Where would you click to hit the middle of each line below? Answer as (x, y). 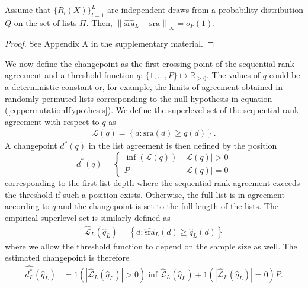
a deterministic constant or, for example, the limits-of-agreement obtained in (144, 86)
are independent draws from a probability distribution (206, 9)
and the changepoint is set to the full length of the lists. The (169, 206)
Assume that (28, 9)
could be (285, 75)
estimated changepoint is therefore (67, 257)
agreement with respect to (52, 121)
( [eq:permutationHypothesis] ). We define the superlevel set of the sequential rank (152, 110)
